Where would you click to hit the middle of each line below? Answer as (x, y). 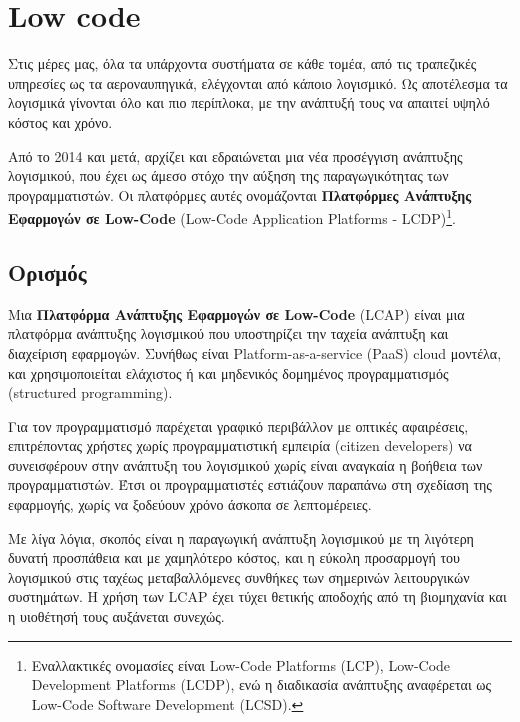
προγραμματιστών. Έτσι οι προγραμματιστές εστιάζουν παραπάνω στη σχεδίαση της (250, 484)
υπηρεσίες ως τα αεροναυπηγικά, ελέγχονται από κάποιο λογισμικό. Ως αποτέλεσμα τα (258, 82)
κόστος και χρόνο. (60, 121)
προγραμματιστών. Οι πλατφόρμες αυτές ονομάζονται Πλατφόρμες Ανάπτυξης (240, 194)
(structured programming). (90, 392)
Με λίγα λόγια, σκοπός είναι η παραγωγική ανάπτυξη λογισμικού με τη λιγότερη (241, 537)
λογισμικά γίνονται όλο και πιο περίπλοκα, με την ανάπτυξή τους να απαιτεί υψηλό (249, 102)
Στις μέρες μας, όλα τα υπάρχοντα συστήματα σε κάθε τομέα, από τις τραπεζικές (242, 63)
